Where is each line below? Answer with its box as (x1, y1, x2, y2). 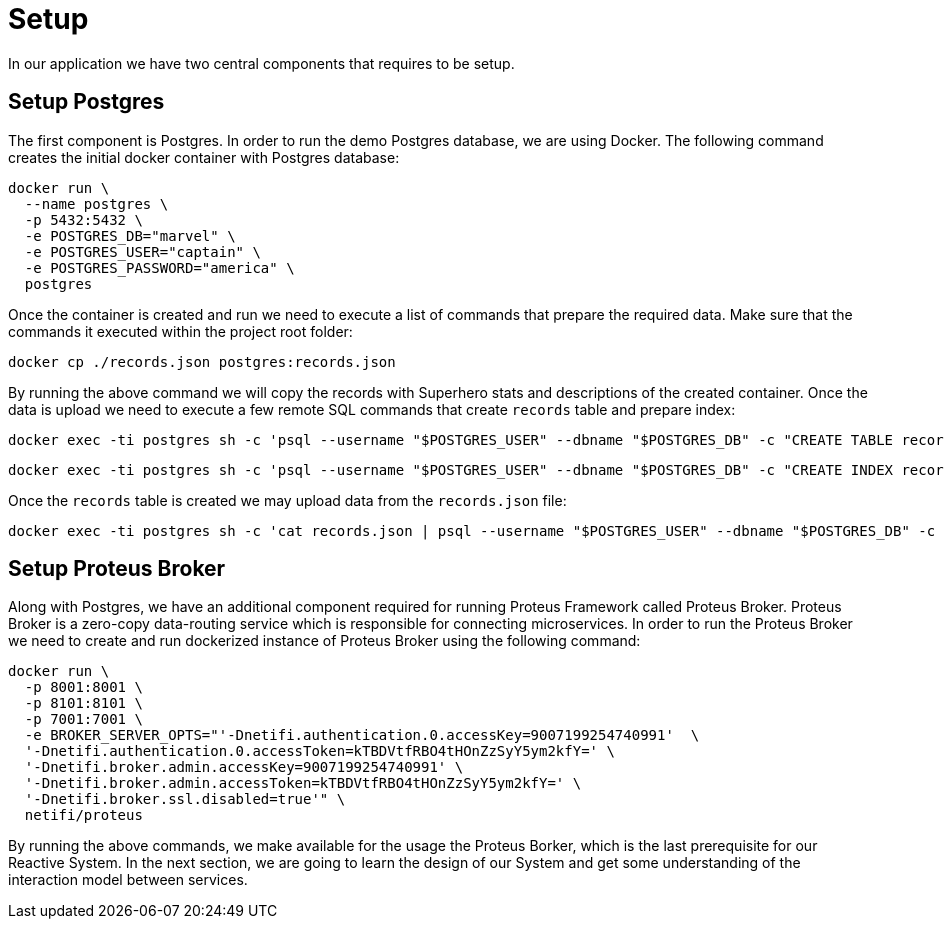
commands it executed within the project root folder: (8, 322, 353, 340)
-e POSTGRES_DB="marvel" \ (24, 227, 236, 244)
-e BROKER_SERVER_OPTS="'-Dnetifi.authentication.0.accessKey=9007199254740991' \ (24, 727, 700, 744)
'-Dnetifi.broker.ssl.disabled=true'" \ (24, 791, 346, 808)
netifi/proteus (24, 807, 143, 824)
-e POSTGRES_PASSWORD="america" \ (24, 259, 295, 276)
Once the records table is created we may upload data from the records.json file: (8, 491, 567, 509)
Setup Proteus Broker (8, 556, 226, 582)
